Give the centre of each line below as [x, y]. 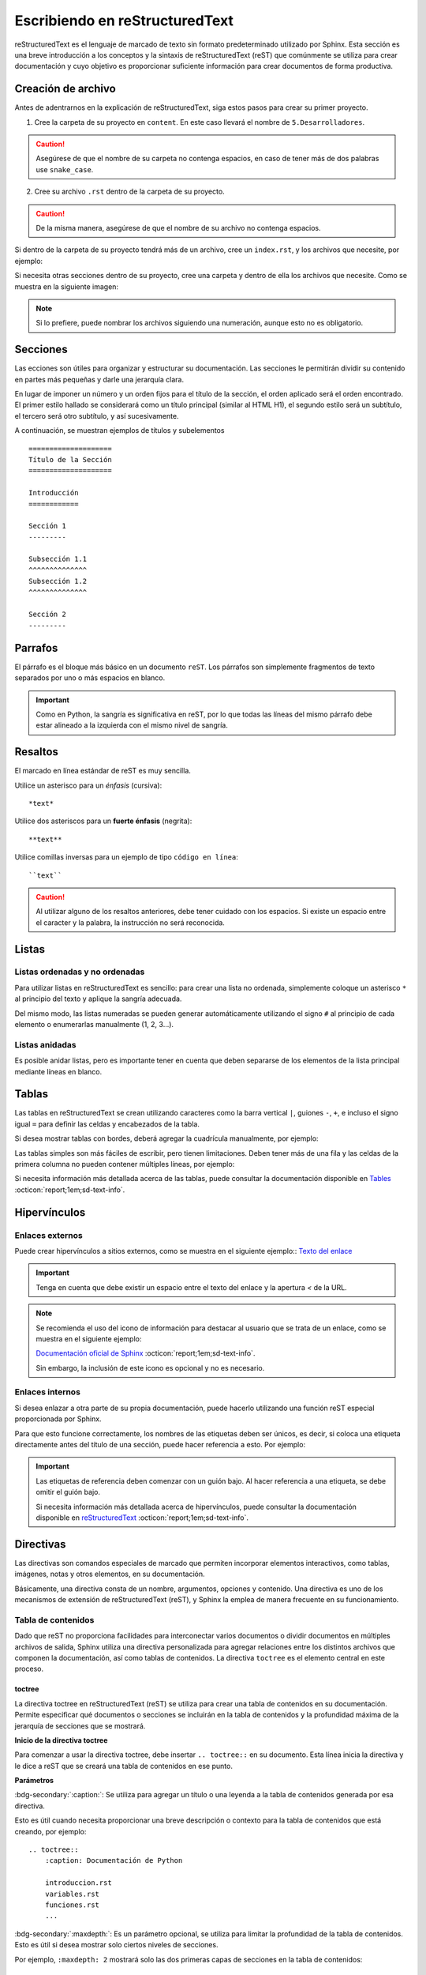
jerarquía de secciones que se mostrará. [80, 1725]
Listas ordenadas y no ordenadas [80, 972]
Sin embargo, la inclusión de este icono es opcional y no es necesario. [150, 1367]
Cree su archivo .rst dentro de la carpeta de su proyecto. [129, 192]
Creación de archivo [65, 89]
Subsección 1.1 [58, 559]
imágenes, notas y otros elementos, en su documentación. [110, 1574]
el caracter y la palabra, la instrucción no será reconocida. [130, 922]
